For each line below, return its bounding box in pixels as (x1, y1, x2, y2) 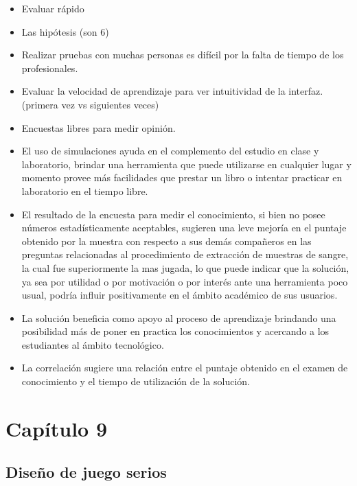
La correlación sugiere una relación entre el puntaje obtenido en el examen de (21, 360, 348, 375)
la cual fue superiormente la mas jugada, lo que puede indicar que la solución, (21, 260, 349, 275)
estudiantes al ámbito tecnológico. (21, 337, 164, 351)
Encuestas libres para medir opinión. (21, 120, 176, 135)
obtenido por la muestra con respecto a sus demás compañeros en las (21, 233, 312, 248)
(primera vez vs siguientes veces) (21, 97, 159, 111)
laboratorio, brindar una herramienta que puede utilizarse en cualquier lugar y (21, 157, 352, 171)
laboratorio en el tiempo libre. (21, 183, 148, 198)
